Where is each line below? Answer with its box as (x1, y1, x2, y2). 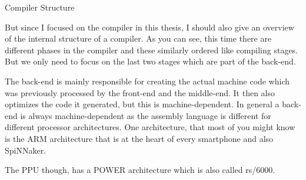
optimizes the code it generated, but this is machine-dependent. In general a (5, 98, 280, 110)
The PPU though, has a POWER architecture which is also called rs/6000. (5, 164, 275, 176)
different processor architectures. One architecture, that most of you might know (5, 121, 295, 133)
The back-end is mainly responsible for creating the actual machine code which (5, 74, 290, 87)
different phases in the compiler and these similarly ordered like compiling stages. (5, 43, 298, 56)
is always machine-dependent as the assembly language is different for (20, 109, 271, 121)
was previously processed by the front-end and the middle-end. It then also (5, 86, 275, 99)
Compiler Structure (5, 1, 75, 13)
